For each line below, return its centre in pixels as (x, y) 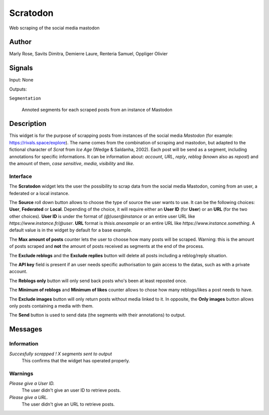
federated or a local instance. (39, 193)
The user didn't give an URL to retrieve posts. (68, 404)
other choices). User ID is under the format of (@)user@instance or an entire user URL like (102, 216)
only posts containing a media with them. (52, 306)
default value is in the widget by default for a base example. (70, 230)
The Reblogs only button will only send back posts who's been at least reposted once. (98, 281)
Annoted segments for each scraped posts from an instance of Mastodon (97, 109)
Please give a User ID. (32, 384)
